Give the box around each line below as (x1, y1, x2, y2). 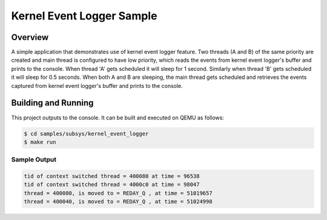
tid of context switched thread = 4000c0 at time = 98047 (24, 181, 200, 188)
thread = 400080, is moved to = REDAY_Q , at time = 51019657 (24, 190, 213, 196)
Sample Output (11, 155, 57, 164)
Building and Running (11, 98, 94, 108)
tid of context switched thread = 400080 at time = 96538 (24, 173, 200, 180)
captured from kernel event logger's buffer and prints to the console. (11, 82, 183, 89)
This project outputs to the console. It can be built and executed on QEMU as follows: (11, 114, 224, 121)
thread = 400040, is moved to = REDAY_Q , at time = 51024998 (24, 198, 213, 205)
